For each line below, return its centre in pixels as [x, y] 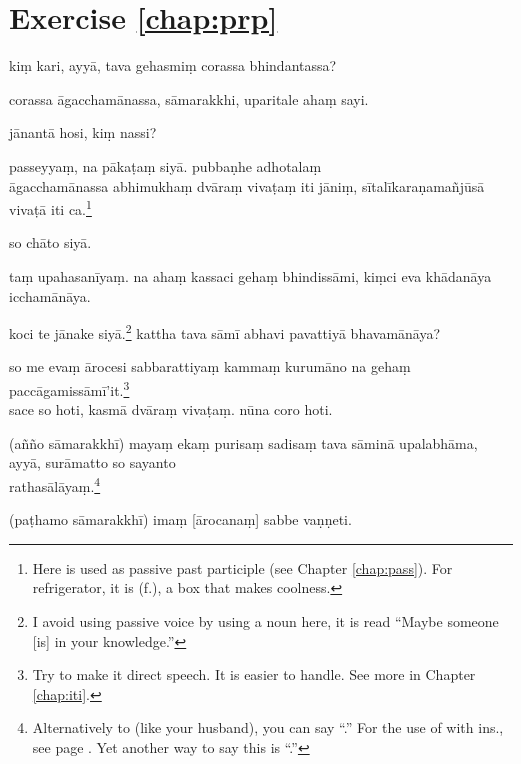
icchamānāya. [50, 295]
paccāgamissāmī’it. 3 [69, 388]
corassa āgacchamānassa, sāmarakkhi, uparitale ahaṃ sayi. [189, 98]
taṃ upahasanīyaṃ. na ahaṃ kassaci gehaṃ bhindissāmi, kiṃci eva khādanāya [250, 275]
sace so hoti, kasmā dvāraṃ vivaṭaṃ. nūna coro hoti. [171, 409]
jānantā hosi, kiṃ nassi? [83, 132]
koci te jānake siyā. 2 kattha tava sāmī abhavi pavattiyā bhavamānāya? [225, 331]
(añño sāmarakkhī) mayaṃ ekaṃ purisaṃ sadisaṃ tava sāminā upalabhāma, [243, 442]
